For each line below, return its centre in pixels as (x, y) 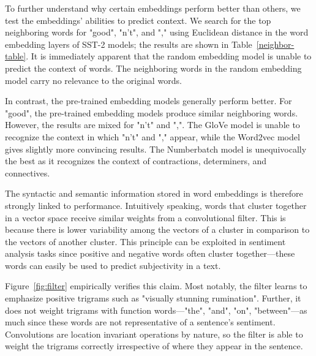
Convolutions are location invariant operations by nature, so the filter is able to (154, 334)
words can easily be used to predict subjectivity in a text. (113, 265)
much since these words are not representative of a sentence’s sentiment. (140, 322)
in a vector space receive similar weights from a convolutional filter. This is (145, 217)
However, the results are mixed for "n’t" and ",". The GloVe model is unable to (152, 125)
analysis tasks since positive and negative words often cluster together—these (150, 253)
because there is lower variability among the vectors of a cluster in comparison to (157, 229)
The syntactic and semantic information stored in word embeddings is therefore (154, 193)
